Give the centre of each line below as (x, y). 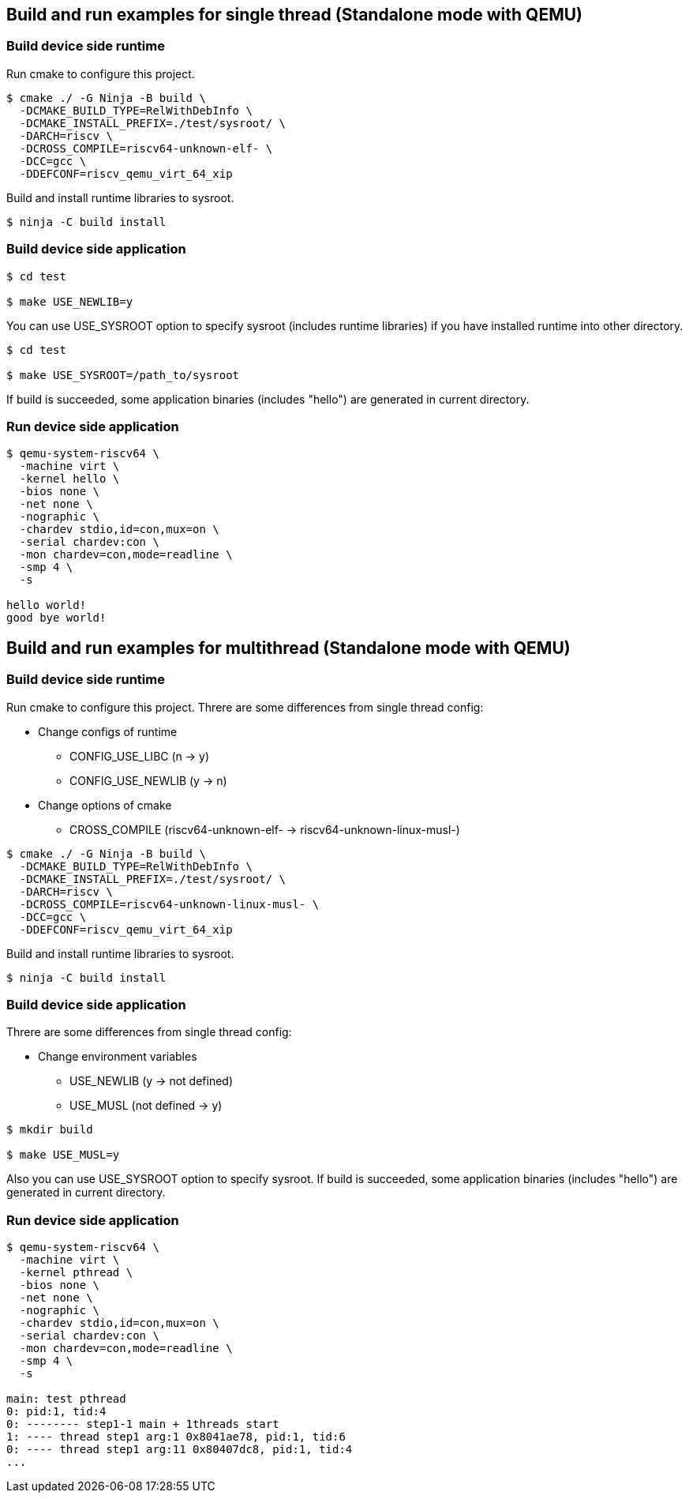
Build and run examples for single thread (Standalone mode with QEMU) (295, 15)
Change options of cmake (105, 805)
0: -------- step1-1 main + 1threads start (143, 1424)
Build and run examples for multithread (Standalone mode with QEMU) (288, 648)
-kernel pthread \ (76, 1273)
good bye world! (56, 618)
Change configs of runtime (108, 731)
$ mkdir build (50, 1130)
